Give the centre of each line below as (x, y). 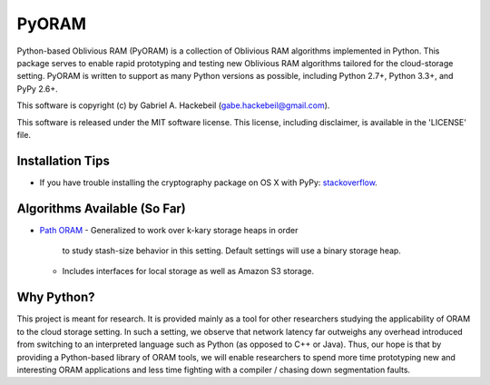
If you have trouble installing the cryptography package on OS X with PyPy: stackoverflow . (209, 183)
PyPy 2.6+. (37, 89)
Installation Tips (64, 160)
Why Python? (56, 297)
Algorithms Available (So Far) (101, 208)
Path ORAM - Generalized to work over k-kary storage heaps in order (169, 230)
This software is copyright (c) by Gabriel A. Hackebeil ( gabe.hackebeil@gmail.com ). (173, 105)
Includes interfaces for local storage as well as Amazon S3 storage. (188, 271)
